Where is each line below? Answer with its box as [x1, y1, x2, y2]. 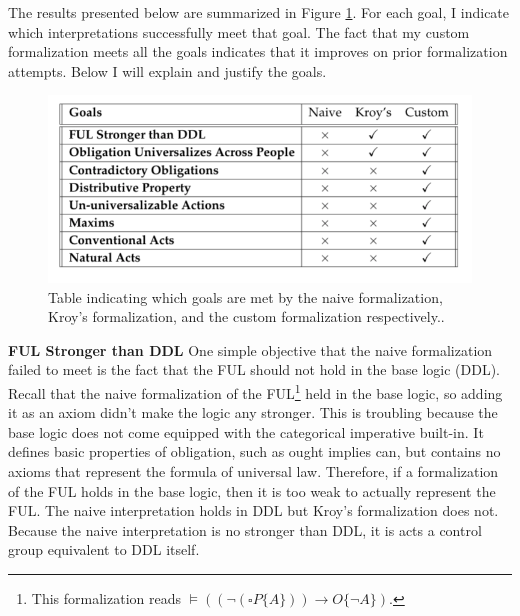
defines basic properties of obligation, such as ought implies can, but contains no [8, 441, 501, 462]
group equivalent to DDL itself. [8, 539, 200, 560]
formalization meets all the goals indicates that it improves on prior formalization [8, 41, 508, 62]
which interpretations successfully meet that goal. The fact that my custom [8, 21, 470, 42]
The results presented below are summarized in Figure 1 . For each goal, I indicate [8, 2, 510, 22]
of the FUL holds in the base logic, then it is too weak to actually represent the [8, 480, 496, 501]
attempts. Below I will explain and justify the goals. [8, 60, 327, 81]
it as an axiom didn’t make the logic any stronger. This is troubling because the [8, 402, 498, 423]
